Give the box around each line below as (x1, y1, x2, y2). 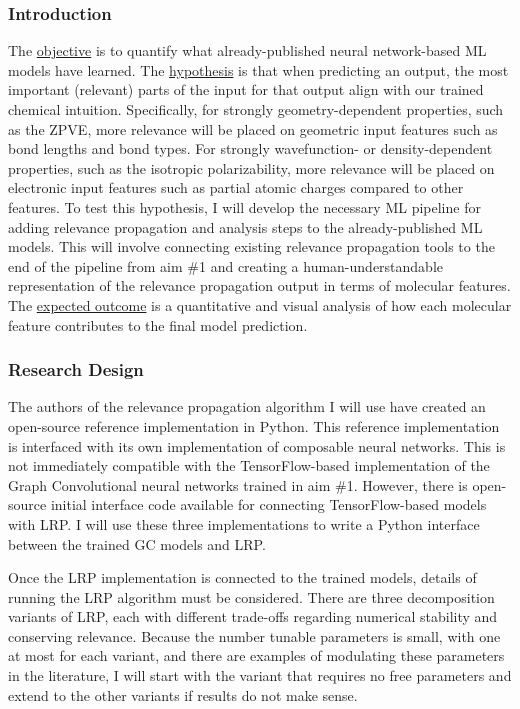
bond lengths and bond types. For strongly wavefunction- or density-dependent (8, 138, 493, 159)
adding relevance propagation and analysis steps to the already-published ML (8, 216, 483, 237)
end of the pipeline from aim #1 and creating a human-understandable (8, 255, 444, 276)
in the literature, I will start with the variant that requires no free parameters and (8, 665, 512, 686)
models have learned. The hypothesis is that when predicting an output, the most (8, 59, 509, 80)
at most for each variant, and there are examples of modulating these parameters (8, 645, 505, 666)
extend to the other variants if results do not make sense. (8, 684, 358, 705)
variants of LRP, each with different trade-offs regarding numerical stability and (8, 606, 498, 627)
